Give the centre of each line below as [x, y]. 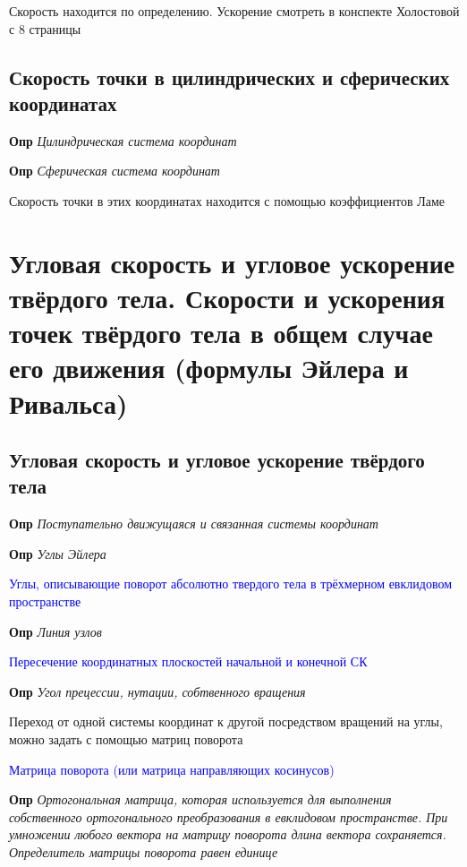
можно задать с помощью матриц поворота [126, 739]
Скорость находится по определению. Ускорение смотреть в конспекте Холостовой [234, 11]
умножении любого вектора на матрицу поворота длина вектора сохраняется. [228, 834]
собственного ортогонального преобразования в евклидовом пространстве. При [229, 816]
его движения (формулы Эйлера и [209, 368]
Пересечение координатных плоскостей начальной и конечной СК [188, 661]
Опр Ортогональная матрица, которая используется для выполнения [200, 799]
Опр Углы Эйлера [58, 553]
